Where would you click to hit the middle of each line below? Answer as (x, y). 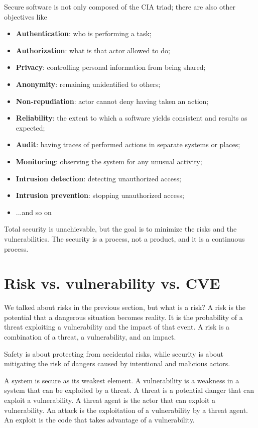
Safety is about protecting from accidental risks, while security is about (114, 353)
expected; (30, 127)
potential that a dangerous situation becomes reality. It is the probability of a (123, 317)
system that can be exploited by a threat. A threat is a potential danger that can (129, 390)
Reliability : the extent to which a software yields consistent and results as (132, 118)
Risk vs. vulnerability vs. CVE (112, 283)
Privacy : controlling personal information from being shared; (111, 67)
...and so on (34, 212)
